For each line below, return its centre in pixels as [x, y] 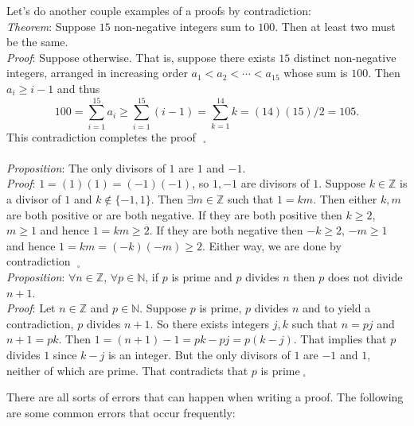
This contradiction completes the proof [101, 136]
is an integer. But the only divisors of [199, 354]
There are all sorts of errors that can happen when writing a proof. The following [205, 397]
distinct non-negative [345, 57]
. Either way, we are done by [272, 245]
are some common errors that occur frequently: [121, 412]
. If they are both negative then [226, 230]
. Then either [345, 199]
